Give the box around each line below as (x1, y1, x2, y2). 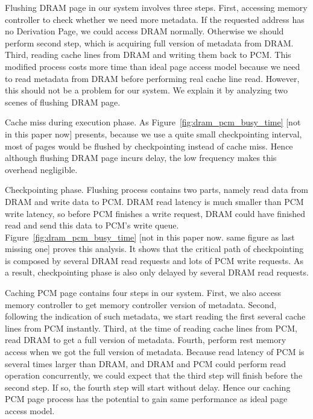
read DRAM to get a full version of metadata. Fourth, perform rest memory (5, 333, 286, 346)
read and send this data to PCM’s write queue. (5, 219, 179, 232)
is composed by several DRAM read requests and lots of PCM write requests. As (5, 254, 303, 266)
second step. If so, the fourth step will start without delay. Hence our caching (5, 380, 291, 393)
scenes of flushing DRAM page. (5, 95, 121, 108)
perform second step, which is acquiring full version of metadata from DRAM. (5, 36, 294, 49)
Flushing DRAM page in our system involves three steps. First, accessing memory (5, 1, 308, 13)
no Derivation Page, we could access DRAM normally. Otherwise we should (5, 25, 284, 37)
